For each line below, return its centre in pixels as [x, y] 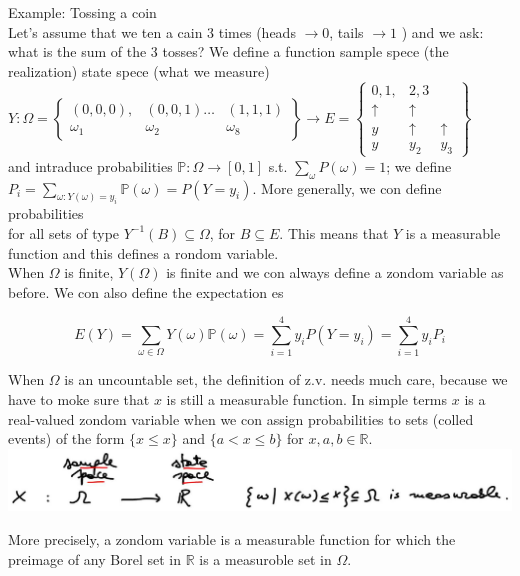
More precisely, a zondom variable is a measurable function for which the [232, 538]
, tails [346, 31]
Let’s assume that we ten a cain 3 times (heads [152, 31]
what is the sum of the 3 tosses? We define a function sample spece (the [228, 51]
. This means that [334, 232]
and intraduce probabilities [90, 165]
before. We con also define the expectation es [146, 291]
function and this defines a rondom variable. [143, 252]
